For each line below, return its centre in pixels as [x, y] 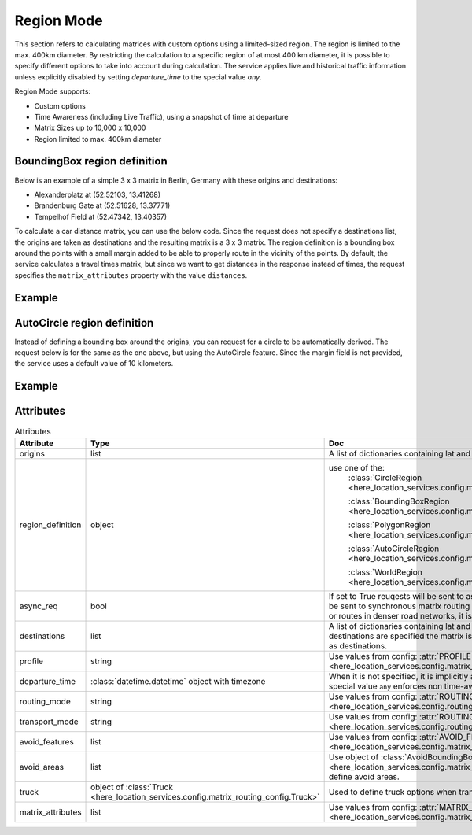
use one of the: [356, 467]
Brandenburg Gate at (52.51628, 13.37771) [102, 205]
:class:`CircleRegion [385, 478]
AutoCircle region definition [84, 323]
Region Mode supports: [52, 91]
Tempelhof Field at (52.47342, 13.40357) [101, 216]
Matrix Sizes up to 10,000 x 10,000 [90, 128]
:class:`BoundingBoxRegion [399, 501]
